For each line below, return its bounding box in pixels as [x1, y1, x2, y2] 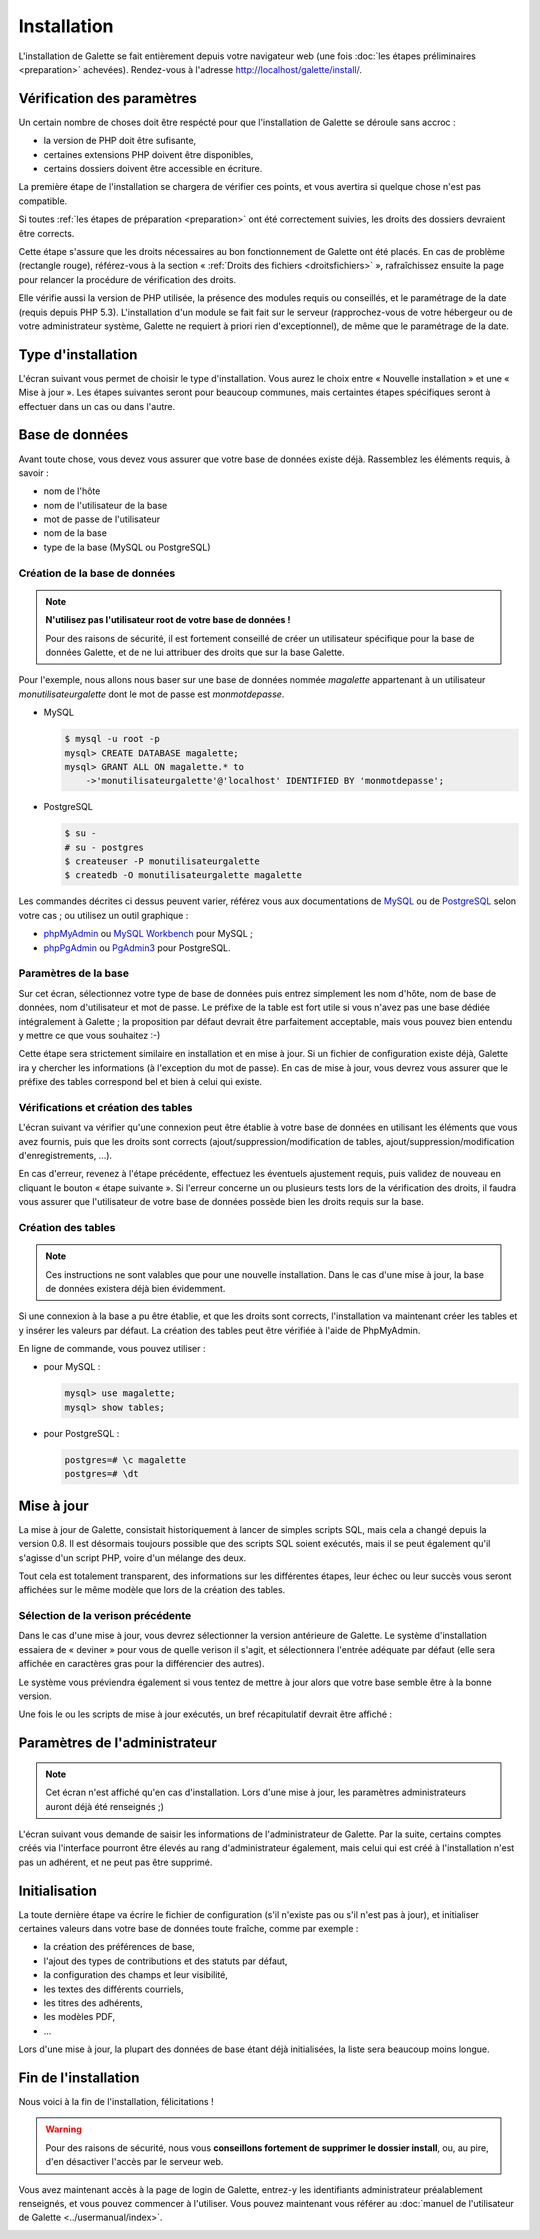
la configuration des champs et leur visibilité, [43, 1969, 229, 1981]
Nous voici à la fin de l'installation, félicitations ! [18, 2096, 214, 2108]
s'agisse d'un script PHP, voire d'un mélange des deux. [18, 1551, 247, 1564]
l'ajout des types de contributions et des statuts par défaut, [43, 1955, 288, 1967]
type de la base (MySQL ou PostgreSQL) [43, 541, 211, 553]
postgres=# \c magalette [64, 1454, 187, 1465]
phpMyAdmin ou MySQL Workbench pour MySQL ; [43, 928, 254, 940]
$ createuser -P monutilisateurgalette [64, 856, 260, 867]
